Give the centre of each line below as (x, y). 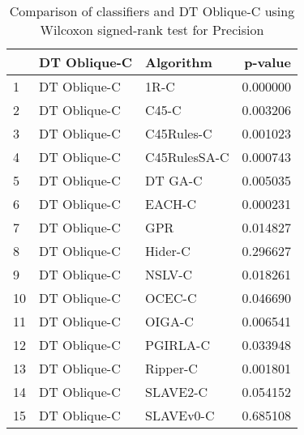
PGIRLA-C (178, 345)
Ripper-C (171, 368)
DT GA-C (174, 180)
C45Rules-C (179, 133)
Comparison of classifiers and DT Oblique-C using (152, 11)
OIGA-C (169, 321)
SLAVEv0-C (180, 415)
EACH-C (171, 204)
